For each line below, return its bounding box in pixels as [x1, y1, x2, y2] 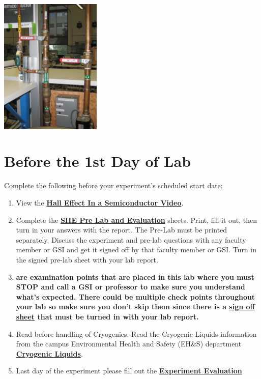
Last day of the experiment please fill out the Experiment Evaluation [16, 365, 242, 376]
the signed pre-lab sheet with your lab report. [16, 254, 158, 265]
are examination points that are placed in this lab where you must [16, 271, 254, 282]
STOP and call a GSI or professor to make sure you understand [16, 281, 245, 292]
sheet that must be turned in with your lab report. [16, 311, 199, 322]
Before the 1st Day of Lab [4, 151, 191, 171]
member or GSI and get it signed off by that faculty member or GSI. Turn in [16, 244, 256, 255]
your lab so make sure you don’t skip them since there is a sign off [16, 301, 255, 312]
